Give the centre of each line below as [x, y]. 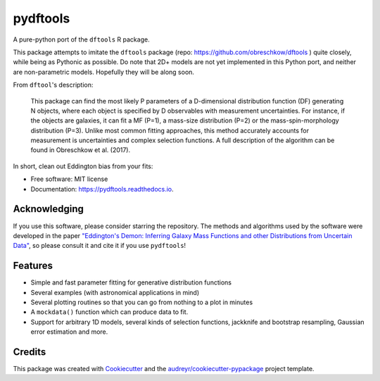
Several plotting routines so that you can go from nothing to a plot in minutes [142, 302]
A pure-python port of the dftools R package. [82, 39]
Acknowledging [48, 209]
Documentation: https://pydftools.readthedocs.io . [102, 189]
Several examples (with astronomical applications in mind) [115, 292]
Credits [30, 352]
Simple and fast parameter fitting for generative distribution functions [131, 282]
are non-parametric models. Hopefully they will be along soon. [104, 72]
